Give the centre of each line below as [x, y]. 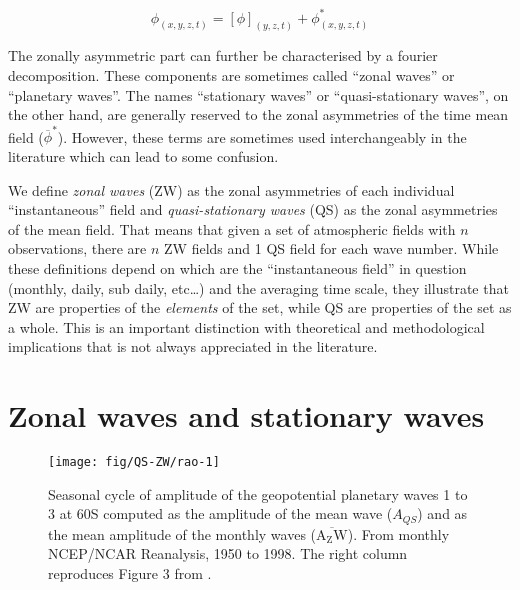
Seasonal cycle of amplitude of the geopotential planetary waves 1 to [258, 493]
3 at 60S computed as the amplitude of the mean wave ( [220, 513]
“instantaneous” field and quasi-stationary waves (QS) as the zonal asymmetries [253, 209]
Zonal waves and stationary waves [246, 415]
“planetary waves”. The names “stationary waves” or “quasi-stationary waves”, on [258, 94]
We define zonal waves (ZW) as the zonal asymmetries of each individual [231, 189]
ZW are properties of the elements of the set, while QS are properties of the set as [260, 307]
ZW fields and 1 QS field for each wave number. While [331, 248]
